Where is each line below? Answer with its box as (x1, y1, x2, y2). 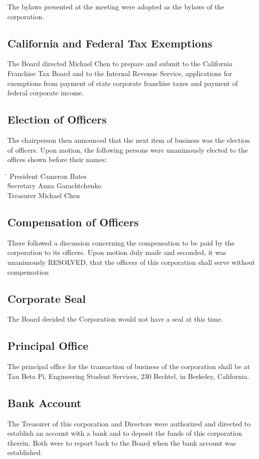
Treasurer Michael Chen (7, 190, 80, 200)
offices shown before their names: (7, 154, 107, 165)
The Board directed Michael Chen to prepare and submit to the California (7, 58, 233, 69)
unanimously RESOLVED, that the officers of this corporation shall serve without (7, 256, 256, 267)
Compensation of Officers (7, 214, 139, 229)
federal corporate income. (7, 87, 84, 98)
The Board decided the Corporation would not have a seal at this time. (7, 314, 223, 324)
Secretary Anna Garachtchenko (7, 180, 102, 191)
